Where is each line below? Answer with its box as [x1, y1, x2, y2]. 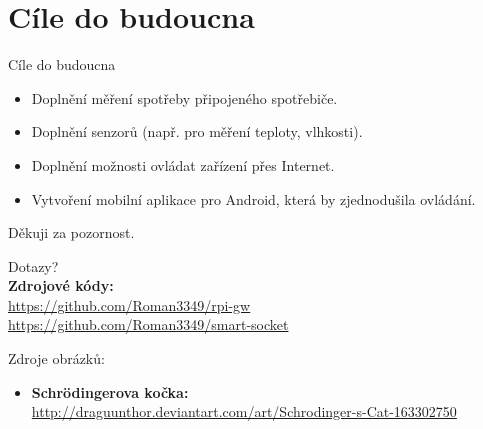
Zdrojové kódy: [8, 275, 114, 296]
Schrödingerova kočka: [31, 381, 189, 402]
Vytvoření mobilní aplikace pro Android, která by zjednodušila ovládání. [31, 188, 476, 209]
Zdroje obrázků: [8, 348, 105, 369]
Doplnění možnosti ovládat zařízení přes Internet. [31, 154, 335, 175]
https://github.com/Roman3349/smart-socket [8, 314, 289, 335]
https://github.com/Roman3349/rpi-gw [8, 294, 251, 315]
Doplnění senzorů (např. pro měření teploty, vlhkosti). [31, 121, 363, 142]
